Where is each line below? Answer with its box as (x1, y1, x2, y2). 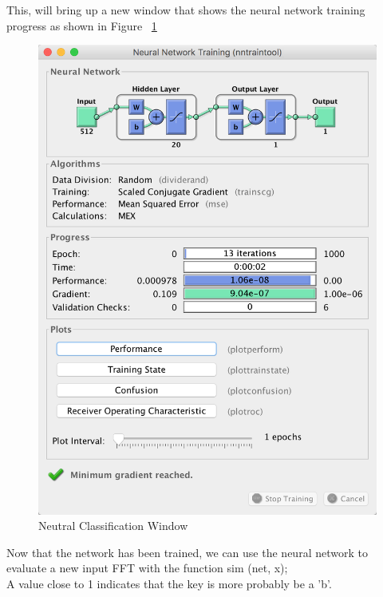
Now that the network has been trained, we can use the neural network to (6, 544, 368, 560)
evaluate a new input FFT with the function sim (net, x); (6, 559, 288, 576)
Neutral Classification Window (38, 517, 188, 534)
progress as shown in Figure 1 (6, 17, 157, 34)
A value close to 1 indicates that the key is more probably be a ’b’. (6, 575, 332, 591)
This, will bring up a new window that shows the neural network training (6, 2, 365, 18)
